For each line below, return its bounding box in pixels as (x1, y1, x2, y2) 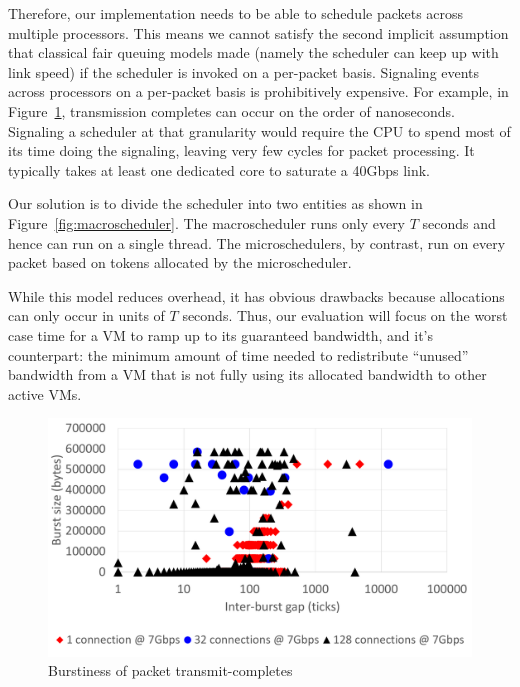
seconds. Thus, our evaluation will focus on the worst (182, 305, 508, 326)
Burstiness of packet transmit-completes (48, 660, 293, 681)
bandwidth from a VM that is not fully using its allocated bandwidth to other (8, 364, 487, 385)
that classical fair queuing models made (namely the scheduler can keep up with (8, 42, 499, 63)
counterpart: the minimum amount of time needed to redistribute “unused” (8, 344, 469, 365)
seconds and (422, 212, 496, 233)
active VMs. (8, 383, 82, 404)
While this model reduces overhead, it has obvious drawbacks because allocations (8, 285, 505, 306)
